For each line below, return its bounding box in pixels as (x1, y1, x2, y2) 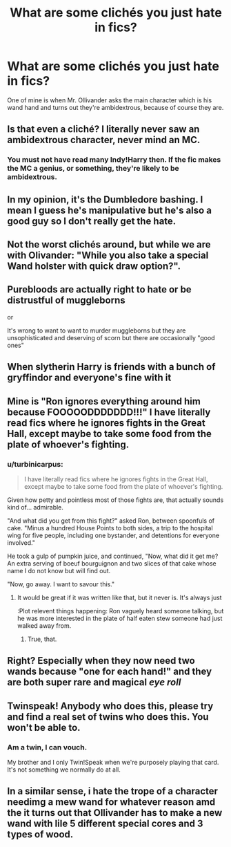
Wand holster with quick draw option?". (7, 261, 181, 272)
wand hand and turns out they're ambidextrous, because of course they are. (7, 103, 224, 111)
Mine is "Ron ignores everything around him (7, 395, 201, 407)
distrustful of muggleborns (7, 295, 125, 306)
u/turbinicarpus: (7, 459, 63, 469)
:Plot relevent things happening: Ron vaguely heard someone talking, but (17, 606, 224, 615)
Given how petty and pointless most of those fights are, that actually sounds (7, 496, 224, 504)
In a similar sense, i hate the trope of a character (7, 785, 219, 797)
